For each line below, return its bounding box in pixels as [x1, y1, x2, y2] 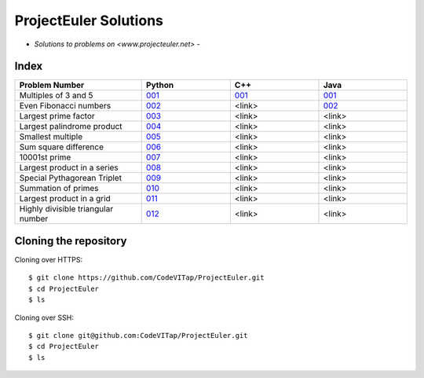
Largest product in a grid [19, 193, 111, 204]
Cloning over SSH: [14, 313, 74, 322]
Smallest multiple [19, 131, 82, 142]
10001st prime [19, 152, 71, 163]
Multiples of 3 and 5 [19, 90, 93, 101]
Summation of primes [19, 183, 99, 194]
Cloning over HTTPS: [14, 255, 82, 264]
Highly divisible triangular [19, 204, 114, 215]
